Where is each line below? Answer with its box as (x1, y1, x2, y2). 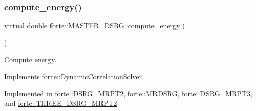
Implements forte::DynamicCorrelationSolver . (4, 71, 144, 81)
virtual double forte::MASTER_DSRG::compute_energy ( (4, 20, 185, 31)
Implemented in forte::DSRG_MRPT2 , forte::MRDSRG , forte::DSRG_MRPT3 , (4, 88, 252, 98)
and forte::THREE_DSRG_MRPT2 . (4, 98, 119, 108)
